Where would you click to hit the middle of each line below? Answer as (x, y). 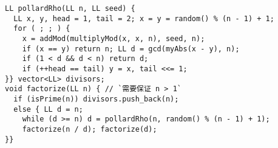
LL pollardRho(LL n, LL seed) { (70, 8)
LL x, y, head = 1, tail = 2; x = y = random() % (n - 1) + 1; (144, 18)
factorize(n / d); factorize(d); (90, 129)
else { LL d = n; (48, 109)
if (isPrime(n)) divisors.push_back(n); (96, 99)
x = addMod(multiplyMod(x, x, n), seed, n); (114, 38)
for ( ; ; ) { (42, 29)
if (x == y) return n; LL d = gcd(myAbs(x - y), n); (131, 49)
